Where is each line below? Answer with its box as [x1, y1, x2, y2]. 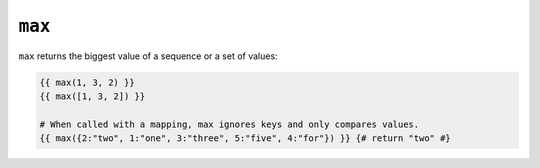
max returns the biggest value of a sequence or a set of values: [18, 50, 279, 62]
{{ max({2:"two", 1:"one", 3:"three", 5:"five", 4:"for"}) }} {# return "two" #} [39, 133, 452, 144]
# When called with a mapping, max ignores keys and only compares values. [39, 118, 420, 130]
